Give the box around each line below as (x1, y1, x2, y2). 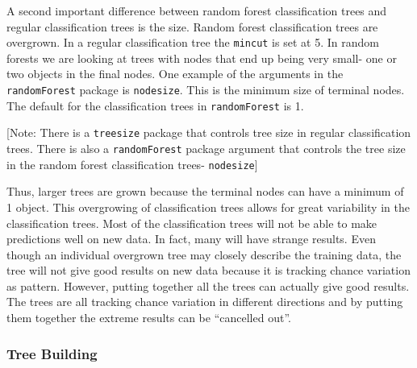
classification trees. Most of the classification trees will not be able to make (6, 214, 377, 231)
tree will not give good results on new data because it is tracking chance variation (6, 262, 411, 279)
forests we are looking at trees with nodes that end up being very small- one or (6, 49, 397, 66)
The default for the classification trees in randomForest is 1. (6, 97, 304, 114)
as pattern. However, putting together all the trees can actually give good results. (6, 277, 410, 294)
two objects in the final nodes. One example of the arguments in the (6, 65, 344, 82)
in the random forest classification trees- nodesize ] (6, 155, 258, 172)
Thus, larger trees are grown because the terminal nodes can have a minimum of (6, 183, 404, 200)
